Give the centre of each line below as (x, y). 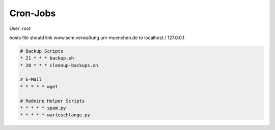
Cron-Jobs (33, 13)
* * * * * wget (39, 87)
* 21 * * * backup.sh (47, 58)
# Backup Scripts (42, 51)
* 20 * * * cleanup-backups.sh (59, 65)
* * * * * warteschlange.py (55, 115)
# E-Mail (31, 79)
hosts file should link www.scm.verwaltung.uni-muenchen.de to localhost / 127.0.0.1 (97, 38)
